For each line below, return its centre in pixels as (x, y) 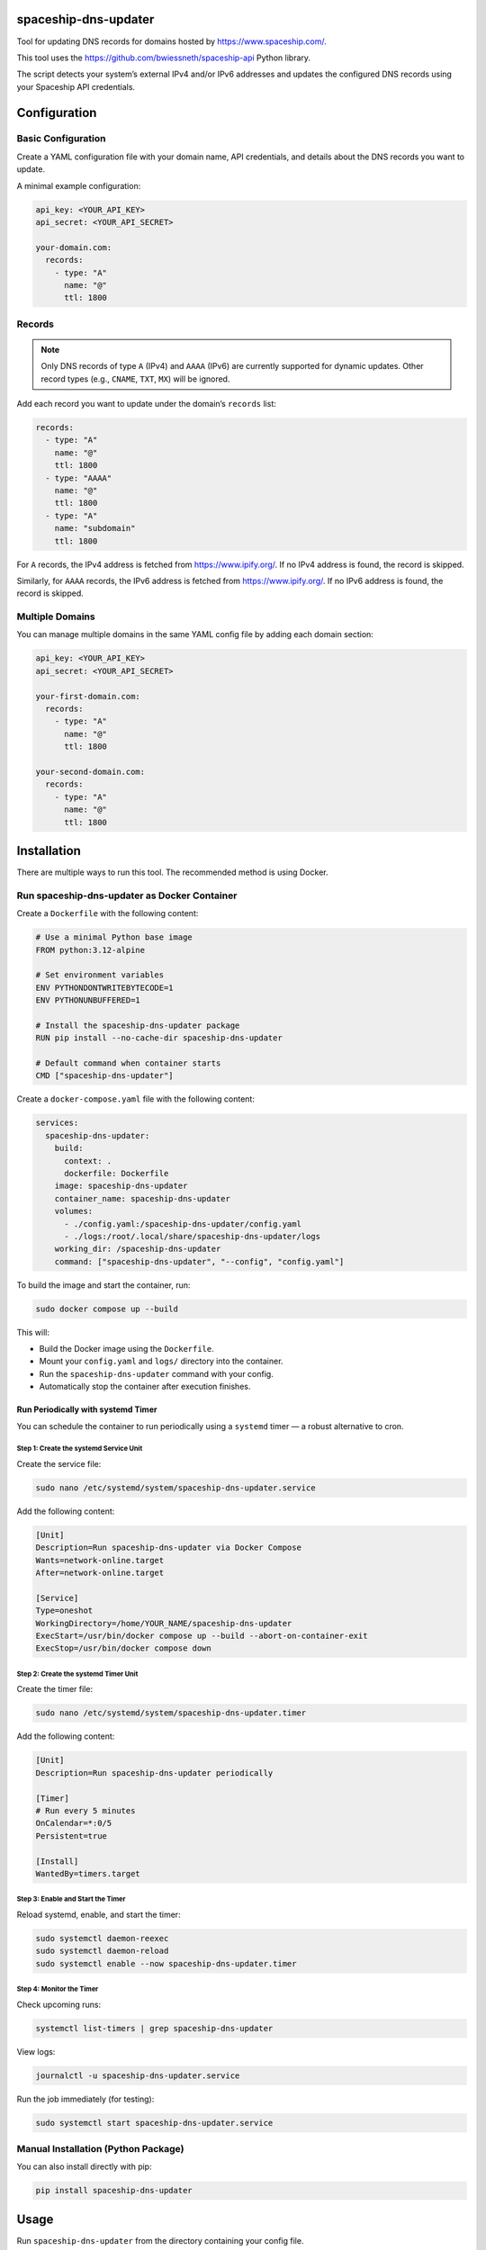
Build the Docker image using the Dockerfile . (127, 1349)
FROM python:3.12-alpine (90, 950)
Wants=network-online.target (100, 1560)
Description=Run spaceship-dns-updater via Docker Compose (168, 1548)
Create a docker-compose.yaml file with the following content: (136, 1099)
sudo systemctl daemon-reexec (102, 1938)
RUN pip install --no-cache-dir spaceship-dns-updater (159, 1038)
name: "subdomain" (95, 528)
